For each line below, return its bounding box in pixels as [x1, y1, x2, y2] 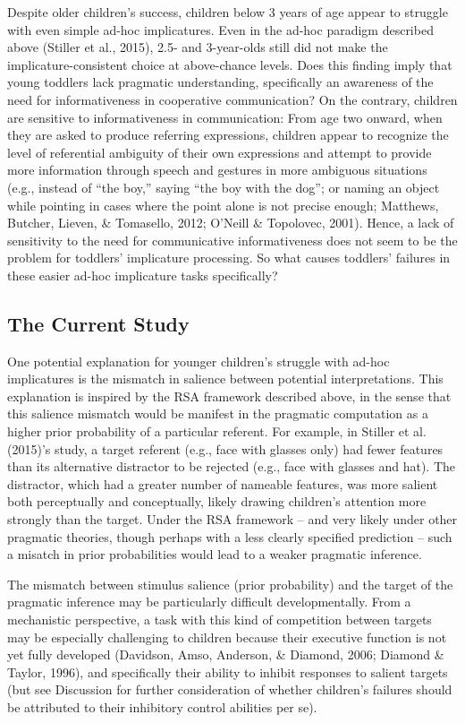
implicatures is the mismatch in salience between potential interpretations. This [7, 369, 444, 388]
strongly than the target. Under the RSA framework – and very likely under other [7, 510, 458, 529]
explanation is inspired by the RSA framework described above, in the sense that [7, 386, 452, 405]
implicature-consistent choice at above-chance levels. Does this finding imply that [7, 55, 452, 73]
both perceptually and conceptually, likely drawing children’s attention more [7, 492, 427, 511]
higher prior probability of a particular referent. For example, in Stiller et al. [7, 422, 427, 441]
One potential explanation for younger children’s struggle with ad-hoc [7, 351, 390, 370]
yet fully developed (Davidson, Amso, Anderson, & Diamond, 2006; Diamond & [7, 645, 444, 664]
